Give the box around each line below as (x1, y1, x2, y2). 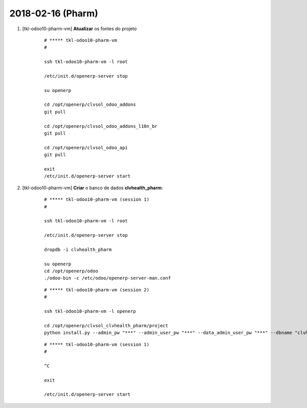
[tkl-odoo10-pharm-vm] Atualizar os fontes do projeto (22, 26, 137, 32)
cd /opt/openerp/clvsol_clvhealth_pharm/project (44, 323, 168, 328)
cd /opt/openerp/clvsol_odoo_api (44, 145, 128, 150)
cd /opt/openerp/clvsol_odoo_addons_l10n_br (44, 123, 158, 129)
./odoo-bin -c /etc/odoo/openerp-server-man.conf (44, 275, 171, 281)
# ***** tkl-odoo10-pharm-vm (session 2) (44, 287, 149, 292)
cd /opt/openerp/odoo (44, 268, 98, 274)
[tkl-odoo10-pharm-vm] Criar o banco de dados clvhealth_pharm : (22, 185, 163, 191)
